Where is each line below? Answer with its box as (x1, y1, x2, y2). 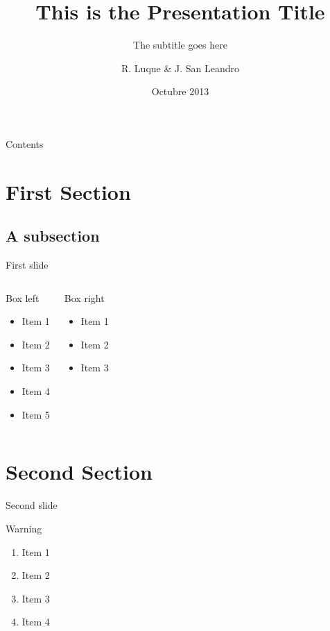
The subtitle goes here (133, 37, 227, 52)
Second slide (6, 498, 58, 512)
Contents (6, 136, 44, 151)
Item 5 (21, 407, 50, 421)
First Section (6, 177, 131, 205)
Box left (6, 290, 40, 305)
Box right (64, 290, 105, 305)
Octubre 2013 (151, 84, 209, 99)
